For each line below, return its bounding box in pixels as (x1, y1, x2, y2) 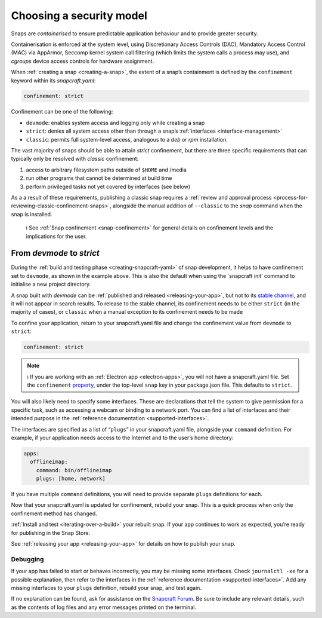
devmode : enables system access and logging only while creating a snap (26, 119, 205, 126)
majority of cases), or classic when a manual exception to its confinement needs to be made (11, 308, 243, 316)
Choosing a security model (11, 9, 147, 22)
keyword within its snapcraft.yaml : (11, 77, 96, 84)
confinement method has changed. (11, 510, 98, 517)
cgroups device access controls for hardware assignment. (11, 57, 154, 65)
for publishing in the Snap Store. (11, 529, 91, 536)
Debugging (11, 555, 44, 563)
